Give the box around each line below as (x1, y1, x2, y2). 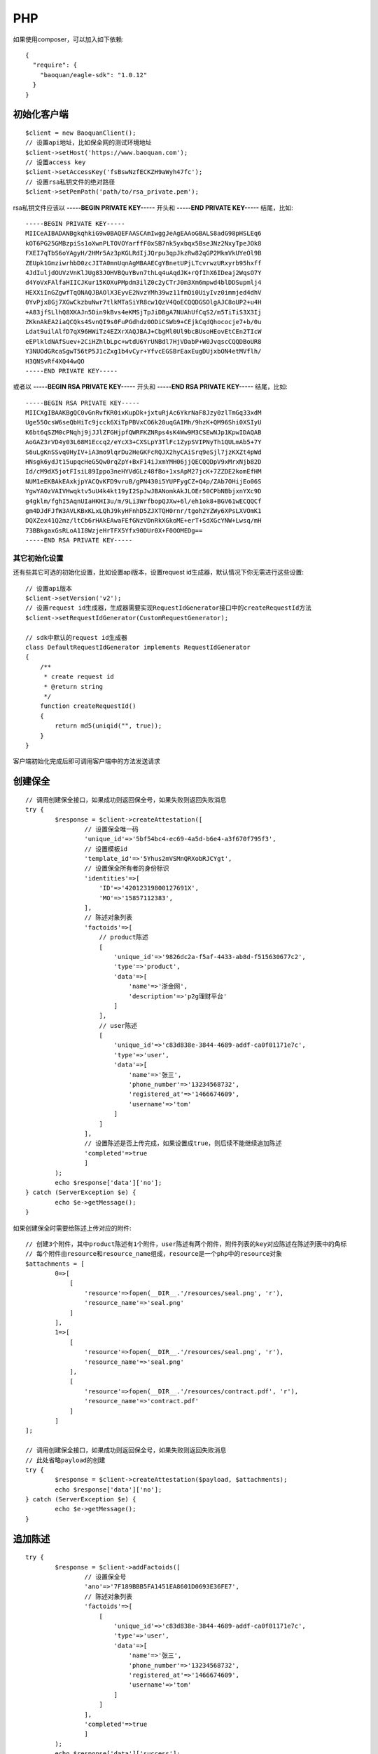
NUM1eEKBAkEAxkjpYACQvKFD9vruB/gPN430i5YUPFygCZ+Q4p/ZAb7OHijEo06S (25, 477, 262, 486)
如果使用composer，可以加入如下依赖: (13, 35, 124, 43)
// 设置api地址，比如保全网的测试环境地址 (25, 139, 152, 147)
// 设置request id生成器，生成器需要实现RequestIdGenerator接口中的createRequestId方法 (25, 604, 311, 612)
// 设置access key (25, 159, 86, 166)
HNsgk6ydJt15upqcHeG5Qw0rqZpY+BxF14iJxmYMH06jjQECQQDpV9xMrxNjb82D (25, 458, 262, 466)
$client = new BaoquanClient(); (25, 128, 136, 137)
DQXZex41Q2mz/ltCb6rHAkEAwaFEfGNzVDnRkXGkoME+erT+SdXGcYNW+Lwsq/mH (25, 516, 262, 525)
